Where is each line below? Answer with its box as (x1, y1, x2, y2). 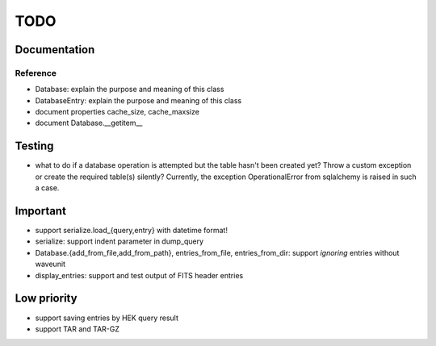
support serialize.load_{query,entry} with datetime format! (35, 226, 228, 236)
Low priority (15, 291, 78, 306)
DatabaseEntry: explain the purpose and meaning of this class (35, 95, 242, 105)
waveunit (35, 259, 66, 269)
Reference (15, 67, 57, 78)
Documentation (15, 43, 95, 56)
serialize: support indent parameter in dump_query (35, 236, 204, 246)
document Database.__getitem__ (35, 118, 143, 128)
